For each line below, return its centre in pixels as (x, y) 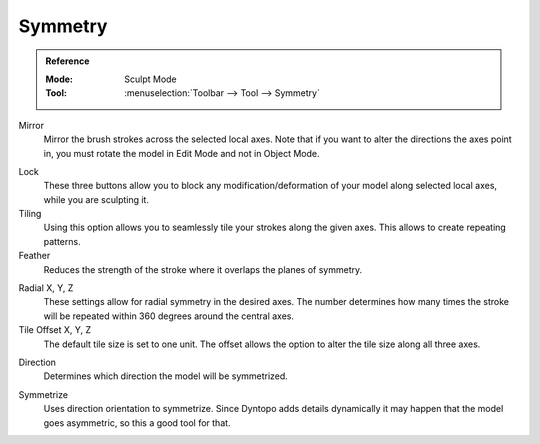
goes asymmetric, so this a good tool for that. (137, 422)
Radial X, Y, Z (46, 288)
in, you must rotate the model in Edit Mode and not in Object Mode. (181, 153)
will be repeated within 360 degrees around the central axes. (169, 316)
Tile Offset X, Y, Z (55, 330)
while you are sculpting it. (96, 199)
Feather (34, 256)
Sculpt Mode (150, 79)
